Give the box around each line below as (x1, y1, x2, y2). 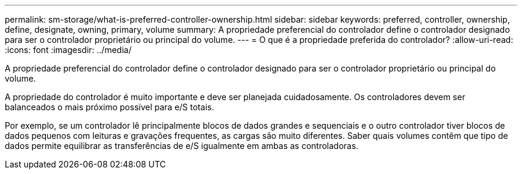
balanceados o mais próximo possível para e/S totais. (5, 102, 215, 112)
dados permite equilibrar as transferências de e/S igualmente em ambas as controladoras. (5, 141, 359, 151)
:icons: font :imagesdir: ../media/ (5, 45, 132, 55)
